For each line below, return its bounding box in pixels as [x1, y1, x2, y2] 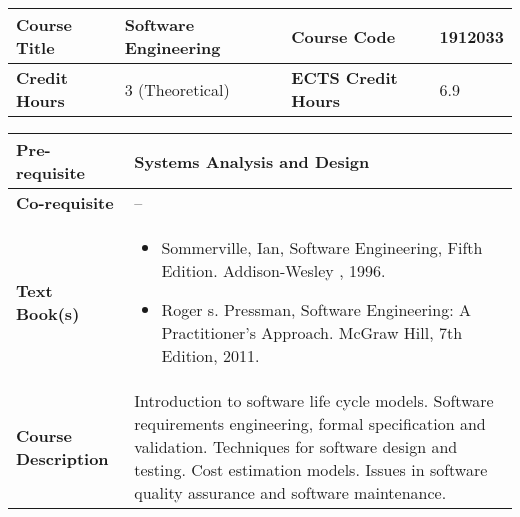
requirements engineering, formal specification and [134, 412, 486, 435]
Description [16, 446, 109, 470]
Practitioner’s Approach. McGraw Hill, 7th [161, 321, 463, 344]
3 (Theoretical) [124, 77, 230, 101]
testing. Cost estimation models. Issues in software [134, 458, 488, 481]
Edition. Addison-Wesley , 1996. [161, 259, 386, 282]
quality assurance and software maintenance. [134, 481, 447, 504]
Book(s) [16, 301, 80, 325]
